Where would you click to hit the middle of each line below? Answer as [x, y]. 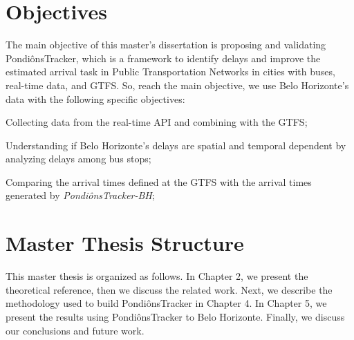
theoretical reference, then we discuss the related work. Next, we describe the [169, 289]
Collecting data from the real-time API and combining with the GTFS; [157, 122]
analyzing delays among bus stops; [78, 159]
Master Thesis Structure [125, 243]
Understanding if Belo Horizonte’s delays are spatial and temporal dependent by [176, 145]
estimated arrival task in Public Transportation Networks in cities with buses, [170, 72]
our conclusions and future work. [75, 330]
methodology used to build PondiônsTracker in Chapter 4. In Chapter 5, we [166, 303]
